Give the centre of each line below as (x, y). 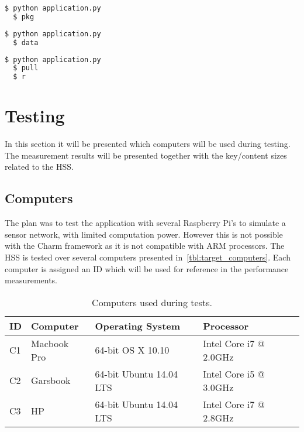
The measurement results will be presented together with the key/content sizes (146, 155)
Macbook (50, 343)
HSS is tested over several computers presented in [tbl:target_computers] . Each (148, 257)
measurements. (31, 280)
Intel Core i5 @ (234, 373)
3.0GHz (218, 387)
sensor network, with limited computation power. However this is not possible (144, 234)
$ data (26, 42)
